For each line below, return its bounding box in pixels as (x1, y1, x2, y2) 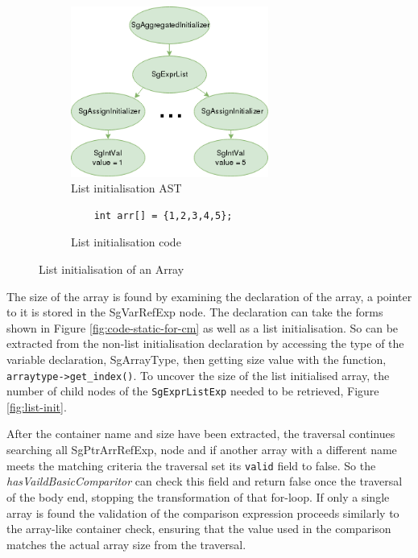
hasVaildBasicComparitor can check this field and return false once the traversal (6, 473, 403, 490)
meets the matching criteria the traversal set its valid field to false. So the (6, 457, 376, 473)
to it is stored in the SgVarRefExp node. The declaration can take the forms (6, 304, 383, 320)
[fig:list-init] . (6, 398, 67, 415)
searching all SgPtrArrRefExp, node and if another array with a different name (6, 441, 397, 458)
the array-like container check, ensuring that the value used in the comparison (6, 520, 391, 537)
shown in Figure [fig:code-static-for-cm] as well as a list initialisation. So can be (6, 319, 399, 336)
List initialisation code (71, 234, 181, 250)
